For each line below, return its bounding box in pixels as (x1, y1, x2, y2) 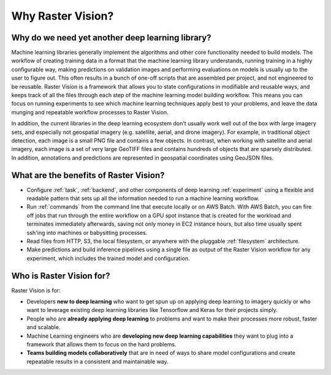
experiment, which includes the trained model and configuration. (26, 254, 190, 262)
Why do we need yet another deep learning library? (11, 32, 211, 43)
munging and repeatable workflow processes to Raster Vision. (11, 108, 169, 116)
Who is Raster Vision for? (11, 270, 110, 281)
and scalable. (26, 324, 61, 331)
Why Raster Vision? (11, 9, 114, 23)
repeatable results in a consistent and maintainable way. (26, 358, 169, 365)
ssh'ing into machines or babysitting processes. (26, 229, 148, 236)
